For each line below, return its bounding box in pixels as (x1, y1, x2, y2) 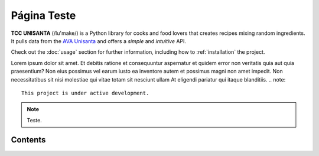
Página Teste (11, 9, 76, 22)
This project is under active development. (21, 89, 149, 96)
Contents (11, 135, 46, 145)
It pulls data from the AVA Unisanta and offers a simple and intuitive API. (11, 37, 186, 44)
